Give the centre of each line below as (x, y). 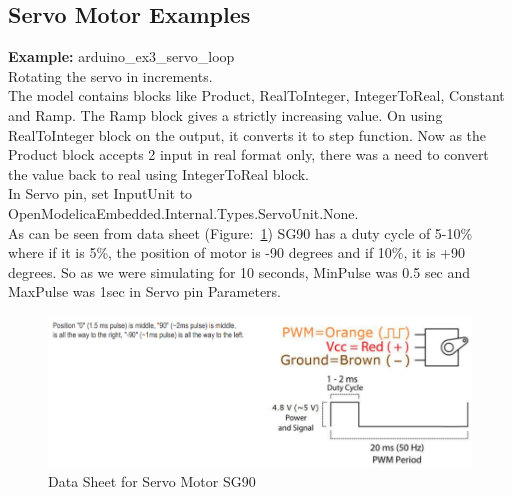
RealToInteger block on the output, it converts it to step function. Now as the (247, 134)
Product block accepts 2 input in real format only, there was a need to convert (248, 154)
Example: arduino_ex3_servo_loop (121, 56)
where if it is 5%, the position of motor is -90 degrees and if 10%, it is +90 (237, 252)
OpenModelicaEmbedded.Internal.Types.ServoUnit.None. (183, 212)
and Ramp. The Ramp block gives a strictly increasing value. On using (225, 114)
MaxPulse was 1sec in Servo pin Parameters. (145, 291)
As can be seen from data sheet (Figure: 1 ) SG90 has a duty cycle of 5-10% (240, 232)
